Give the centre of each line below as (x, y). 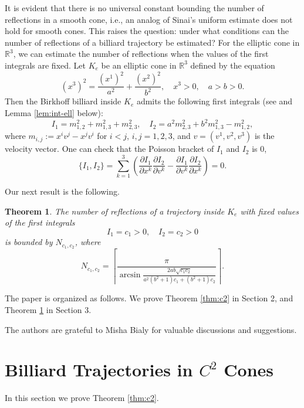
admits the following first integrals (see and (215, 101)
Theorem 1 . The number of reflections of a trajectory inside (115, 211)
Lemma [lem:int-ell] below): (54, 113)
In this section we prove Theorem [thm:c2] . (82, 398)
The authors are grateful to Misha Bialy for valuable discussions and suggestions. (151, 329)
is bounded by (29, 242)
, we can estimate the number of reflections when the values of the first (141, 54)
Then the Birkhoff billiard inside (63, 101)
